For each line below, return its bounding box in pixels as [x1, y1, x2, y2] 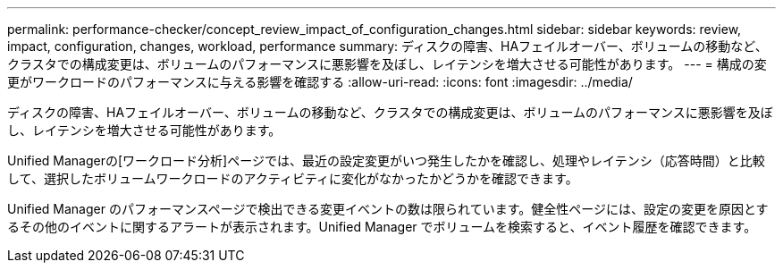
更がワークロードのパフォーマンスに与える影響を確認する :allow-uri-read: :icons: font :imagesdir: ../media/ [7, 74, 633, 89]
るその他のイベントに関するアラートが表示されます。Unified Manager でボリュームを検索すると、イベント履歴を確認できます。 [7, 219, 757, 234]
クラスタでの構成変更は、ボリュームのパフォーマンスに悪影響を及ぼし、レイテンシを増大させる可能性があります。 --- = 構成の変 [7, 56, 767, 72]
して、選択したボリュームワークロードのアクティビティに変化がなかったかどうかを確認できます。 [7, 171, 578, 186]
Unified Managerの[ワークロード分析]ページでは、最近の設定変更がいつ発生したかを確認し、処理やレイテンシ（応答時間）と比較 [7, 153, 765, 168]
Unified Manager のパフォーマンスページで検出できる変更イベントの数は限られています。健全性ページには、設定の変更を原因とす [7, 201, 769, 216]
